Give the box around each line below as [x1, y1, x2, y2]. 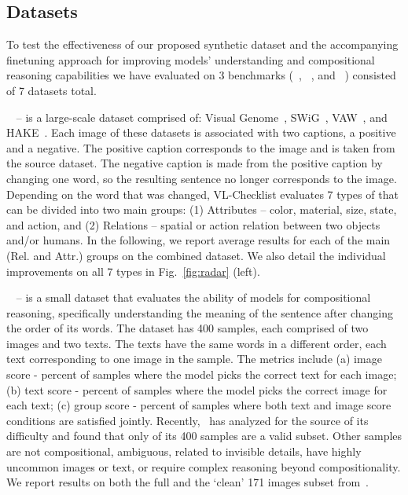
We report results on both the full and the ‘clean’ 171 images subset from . [6, 474, 369, 490]
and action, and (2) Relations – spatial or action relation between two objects [6, 216, 380, 233]
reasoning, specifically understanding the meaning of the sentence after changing [6, 304, 393, 321]
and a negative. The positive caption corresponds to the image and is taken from [6, 139, 395, 156]
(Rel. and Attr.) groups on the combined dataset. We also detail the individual [6, 247, 386, 263]
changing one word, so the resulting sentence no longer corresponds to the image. [6, 170, 397, 186]
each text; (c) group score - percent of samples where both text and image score [6, 397, 391, 413]
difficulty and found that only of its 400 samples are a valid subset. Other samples [6, 427, 402, 444]
